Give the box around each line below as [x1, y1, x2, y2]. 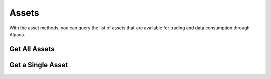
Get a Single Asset [9, 60, 68, 69]
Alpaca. [9, 31, 25, 37]
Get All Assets [9, 45, 55, 53]
